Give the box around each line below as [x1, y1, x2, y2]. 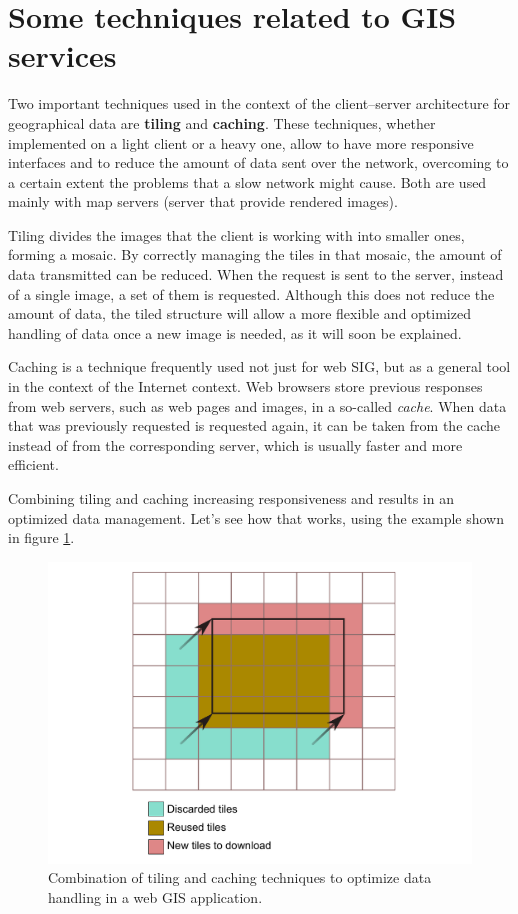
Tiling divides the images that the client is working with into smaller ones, [8, 224, 465, 245]
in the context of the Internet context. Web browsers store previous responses [8, 376, 483, 397]
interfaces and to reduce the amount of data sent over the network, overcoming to [8, 152, 509, 173]
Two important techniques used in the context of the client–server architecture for [8, 93, 511, 114]
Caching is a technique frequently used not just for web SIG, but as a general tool [8, 356, 511, 377]
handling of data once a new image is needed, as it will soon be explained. [8, 322, 462, 343]
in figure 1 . [8, 527, 75, 548]
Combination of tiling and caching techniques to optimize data [48, 867, 432, 888]
